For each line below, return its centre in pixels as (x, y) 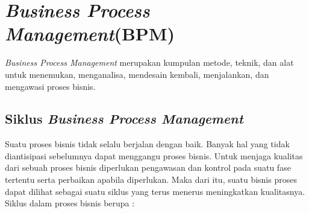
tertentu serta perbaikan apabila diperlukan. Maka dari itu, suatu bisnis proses (151, 180)
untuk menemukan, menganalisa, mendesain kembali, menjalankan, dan (137, 74)
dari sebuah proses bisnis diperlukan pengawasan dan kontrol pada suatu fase (148, 167)
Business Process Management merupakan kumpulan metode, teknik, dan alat (149, 62)
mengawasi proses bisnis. (50, 86)
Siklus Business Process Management (124, 119)
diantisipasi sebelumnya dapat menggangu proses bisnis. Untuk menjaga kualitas (154, 155)
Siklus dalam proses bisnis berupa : (70, 203)
